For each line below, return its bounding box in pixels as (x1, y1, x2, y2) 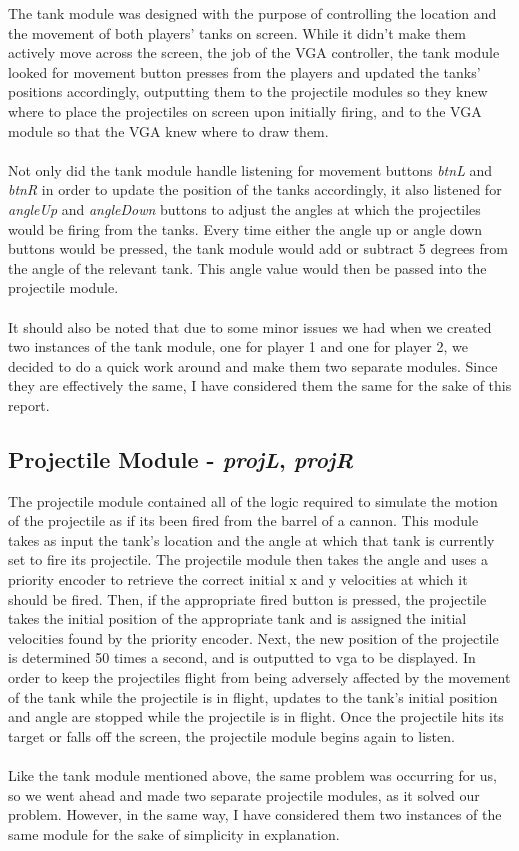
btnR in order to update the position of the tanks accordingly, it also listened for (8, 179, 502, 200)
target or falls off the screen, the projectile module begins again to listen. (8, 725, 455, 746)
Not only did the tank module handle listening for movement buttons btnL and (8, 159, 493, 180)
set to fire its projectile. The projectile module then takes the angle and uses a (8, 549, 488, 570)
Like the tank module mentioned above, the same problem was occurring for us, (8, 764, 498, 785)
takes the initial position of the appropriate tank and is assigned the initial (8, 608, 467, 629)
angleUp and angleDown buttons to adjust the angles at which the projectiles (8, 198, 481, 219)
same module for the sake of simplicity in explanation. (8, 823, 340, 844)
